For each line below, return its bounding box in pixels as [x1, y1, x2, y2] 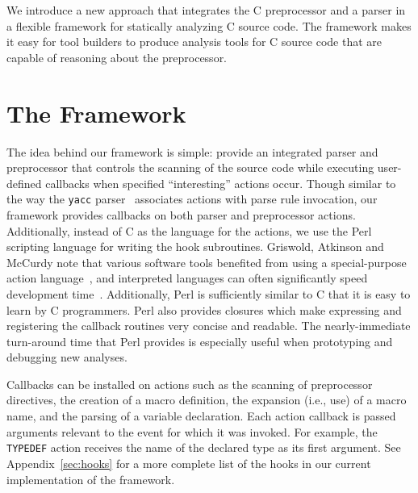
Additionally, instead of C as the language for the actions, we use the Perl [6, 222, 372, 239]
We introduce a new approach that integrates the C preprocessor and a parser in [6, 2, 406, 18]
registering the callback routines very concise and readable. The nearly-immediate [6, 317, 411, 334]
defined [6, 174, 42, 191]
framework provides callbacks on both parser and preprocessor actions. [6, 206, 356, 223]
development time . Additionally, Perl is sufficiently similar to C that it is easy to [6, 285, 411, 302]
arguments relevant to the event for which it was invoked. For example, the [6, 423, 378, 440]
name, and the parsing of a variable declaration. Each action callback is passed [6, 407, 396, 424]
